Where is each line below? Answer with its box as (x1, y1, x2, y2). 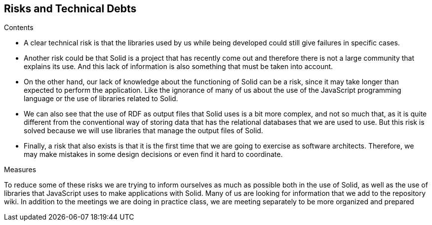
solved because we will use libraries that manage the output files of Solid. (24, 126, 263, 135)
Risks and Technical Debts (4, 2, 137, 15)
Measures (4, 165, 37, 174)
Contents (4, 23, 34, 32)
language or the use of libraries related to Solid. (24, 94, 178, 103)
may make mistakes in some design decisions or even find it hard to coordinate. (24, 150, 283, 159)
